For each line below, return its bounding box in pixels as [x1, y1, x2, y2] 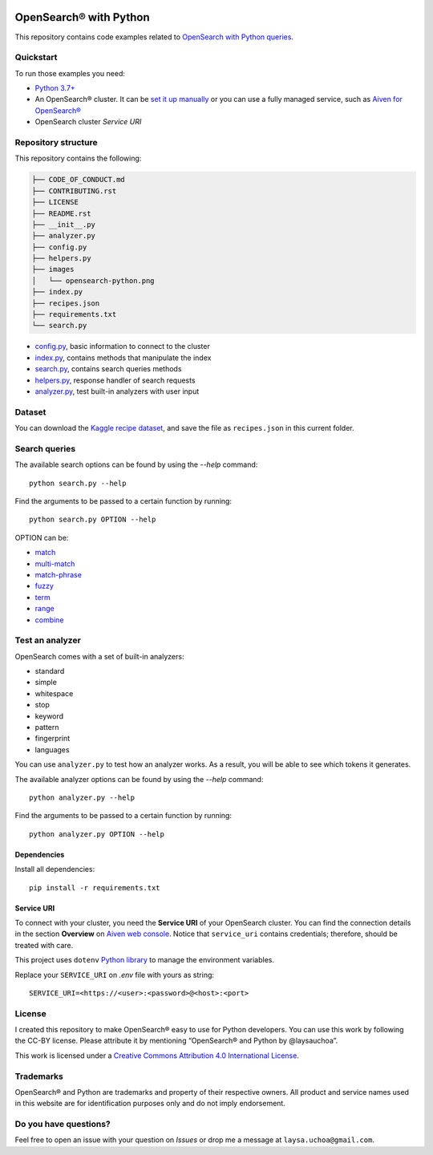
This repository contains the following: [14, 153, 142, 164]
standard [34, 667, 65, 676]
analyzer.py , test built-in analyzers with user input [34, 386, 200, 396]
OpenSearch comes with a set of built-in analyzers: [14, 651, 184, 661]
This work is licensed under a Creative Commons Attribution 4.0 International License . [14, 1051, 300, 1060]
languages [34, 744, 70, 754]
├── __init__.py [31, 220, 96, 229]
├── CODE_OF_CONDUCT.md [31, 175, 126, 184]
